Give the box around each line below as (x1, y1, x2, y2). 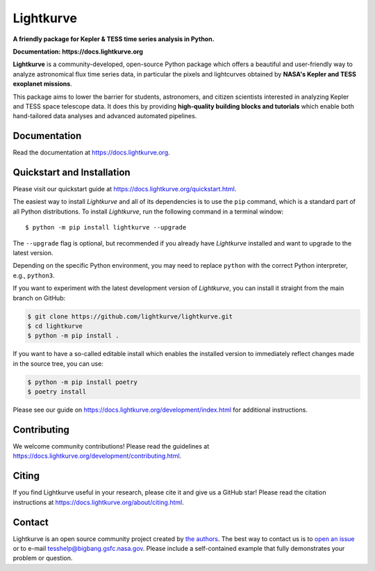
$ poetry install (27, 388, 87, 396)
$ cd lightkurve (27, 322, 83, 330)
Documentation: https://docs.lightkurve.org (12, 47, 144, 56)
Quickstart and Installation (12, 167, 131, 178)
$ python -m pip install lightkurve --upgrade (25, 223, 187, 232)
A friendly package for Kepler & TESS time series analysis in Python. (12, 35, 215, 43)
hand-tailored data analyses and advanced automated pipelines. (12, 112, 197, 120)
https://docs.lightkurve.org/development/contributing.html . (12, 452, 182, 460)
